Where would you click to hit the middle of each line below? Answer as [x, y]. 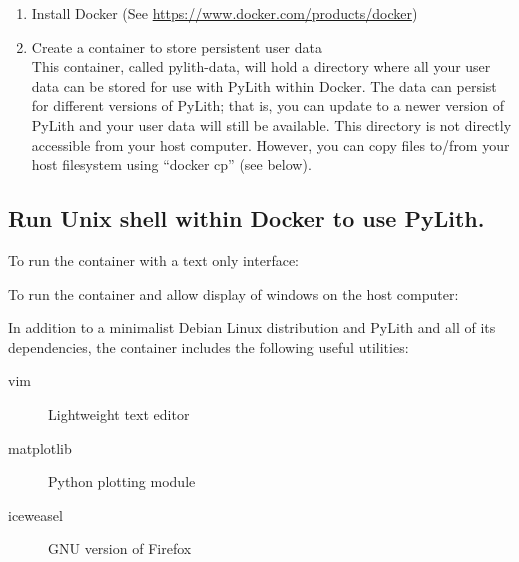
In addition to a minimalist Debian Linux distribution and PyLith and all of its [252, 327]
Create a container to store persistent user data [176, 46]
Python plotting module [122, 481]
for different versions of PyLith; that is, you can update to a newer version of [268, 105]
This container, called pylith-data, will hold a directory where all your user [261, 66]
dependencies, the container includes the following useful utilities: [208, 346]
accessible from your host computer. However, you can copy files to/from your [270, 144]
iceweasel [35, 514]
